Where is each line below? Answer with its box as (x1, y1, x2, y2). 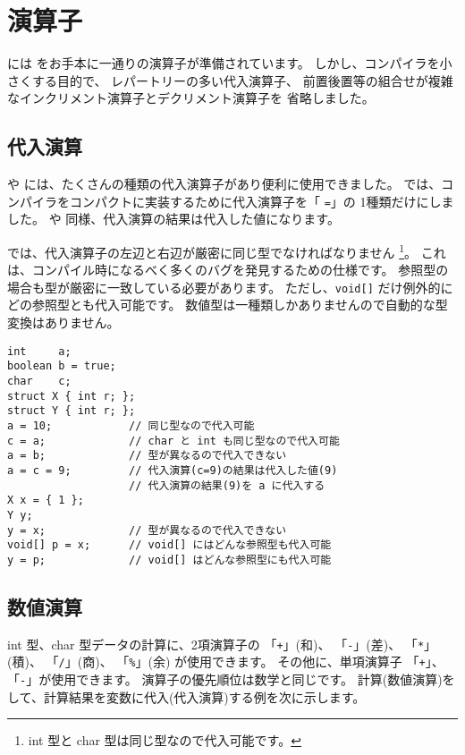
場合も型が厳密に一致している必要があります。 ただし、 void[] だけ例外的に (7, 277, 453, 296)
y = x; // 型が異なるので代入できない (7, 523, 287, 537)
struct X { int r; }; (7, 389, 136, 403)
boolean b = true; (7, 360, 116, 373)
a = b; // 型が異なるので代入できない (7, 449, 287, 462)
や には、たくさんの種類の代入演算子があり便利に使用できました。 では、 (7, 174, 442, 193)
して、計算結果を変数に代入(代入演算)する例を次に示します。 (7, 687, 366, 706)
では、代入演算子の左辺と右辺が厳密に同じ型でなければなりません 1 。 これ (7, 240, 446, 261)
